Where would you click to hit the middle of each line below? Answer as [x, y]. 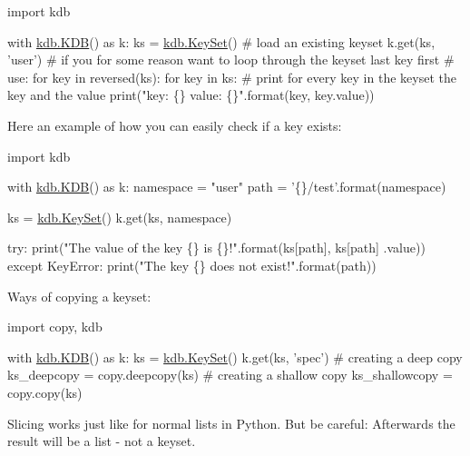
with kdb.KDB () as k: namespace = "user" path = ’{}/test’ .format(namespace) [227, 187]
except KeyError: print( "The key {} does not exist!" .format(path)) [192, 265]
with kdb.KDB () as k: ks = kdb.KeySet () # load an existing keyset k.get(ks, [221, 41]
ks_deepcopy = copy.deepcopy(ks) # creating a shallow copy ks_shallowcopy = [230, 375]
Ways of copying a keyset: [79, 296]
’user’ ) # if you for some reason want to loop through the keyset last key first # [231, 59]
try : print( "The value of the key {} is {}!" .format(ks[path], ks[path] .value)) [216, 248]
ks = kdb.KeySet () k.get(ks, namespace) [120, 217]
